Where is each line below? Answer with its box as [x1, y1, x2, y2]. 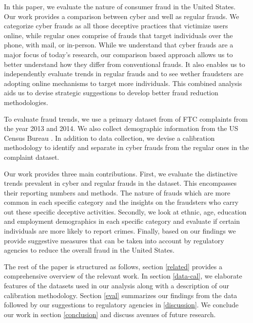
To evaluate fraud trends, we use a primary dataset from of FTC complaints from [4, 113, 248, 124]
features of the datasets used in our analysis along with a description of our [4, 280, 229, 291]
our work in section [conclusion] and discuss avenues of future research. [4, 309, 216, 319]
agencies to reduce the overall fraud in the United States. [4, 245, 175, 255]
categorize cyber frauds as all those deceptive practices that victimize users [4, 21, 228, 31]
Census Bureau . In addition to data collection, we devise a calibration [4, 132, 215, 143]
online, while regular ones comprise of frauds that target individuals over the [4, 30, 233, 40]
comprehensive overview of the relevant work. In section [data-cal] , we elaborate [4, 271, 242, 281]
